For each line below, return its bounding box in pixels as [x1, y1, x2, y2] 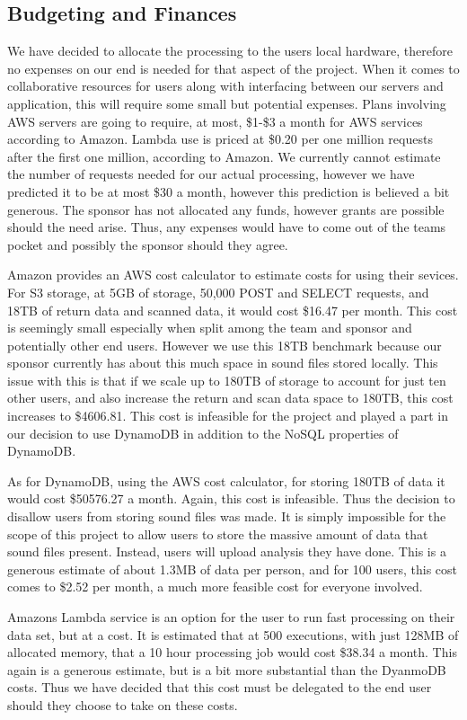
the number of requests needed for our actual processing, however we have [7, 164, 415, 183]
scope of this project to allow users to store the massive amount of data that [7, 524, 428, 543]
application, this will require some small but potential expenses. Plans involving [7, 93, 446, 112]
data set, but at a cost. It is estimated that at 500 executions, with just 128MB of [7, 625, 459, 644]
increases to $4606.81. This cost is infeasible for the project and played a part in [7, 406, 448, 425]
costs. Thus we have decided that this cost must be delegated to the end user [7, 678, 432, 697]
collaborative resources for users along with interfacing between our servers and [7, 76, 444, 95]
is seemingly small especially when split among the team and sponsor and [7, 318, 412, 337]
